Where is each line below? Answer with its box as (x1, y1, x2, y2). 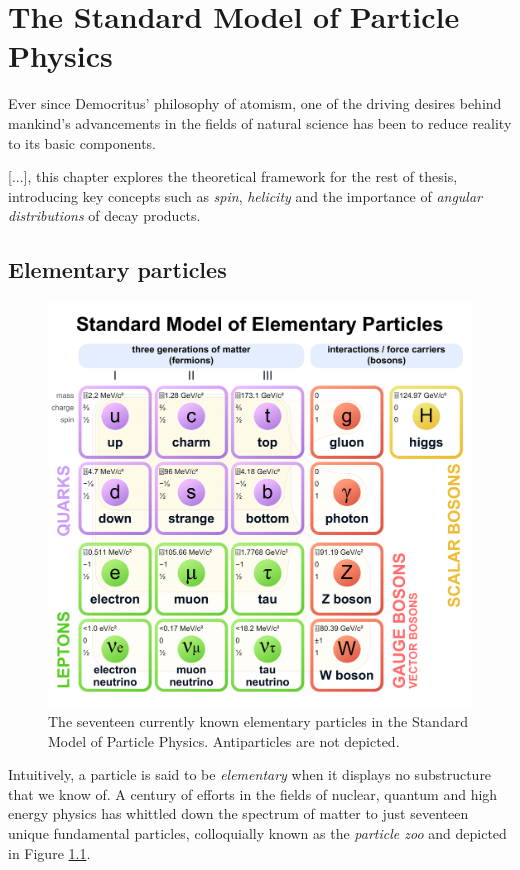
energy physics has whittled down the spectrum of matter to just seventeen (8, 803, 469, 824)
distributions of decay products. (8, 205, 201, 226)
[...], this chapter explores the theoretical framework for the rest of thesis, (8, 166, 458, 187)
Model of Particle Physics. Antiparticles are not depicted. (48, 730, 400, 751)
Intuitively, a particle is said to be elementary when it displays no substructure (8, 764, 492, 785)
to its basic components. (8, 132, 156, 153)
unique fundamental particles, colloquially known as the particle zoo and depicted (8, 823, 507, 843)
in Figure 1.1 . (8, 842, 91, 863)
